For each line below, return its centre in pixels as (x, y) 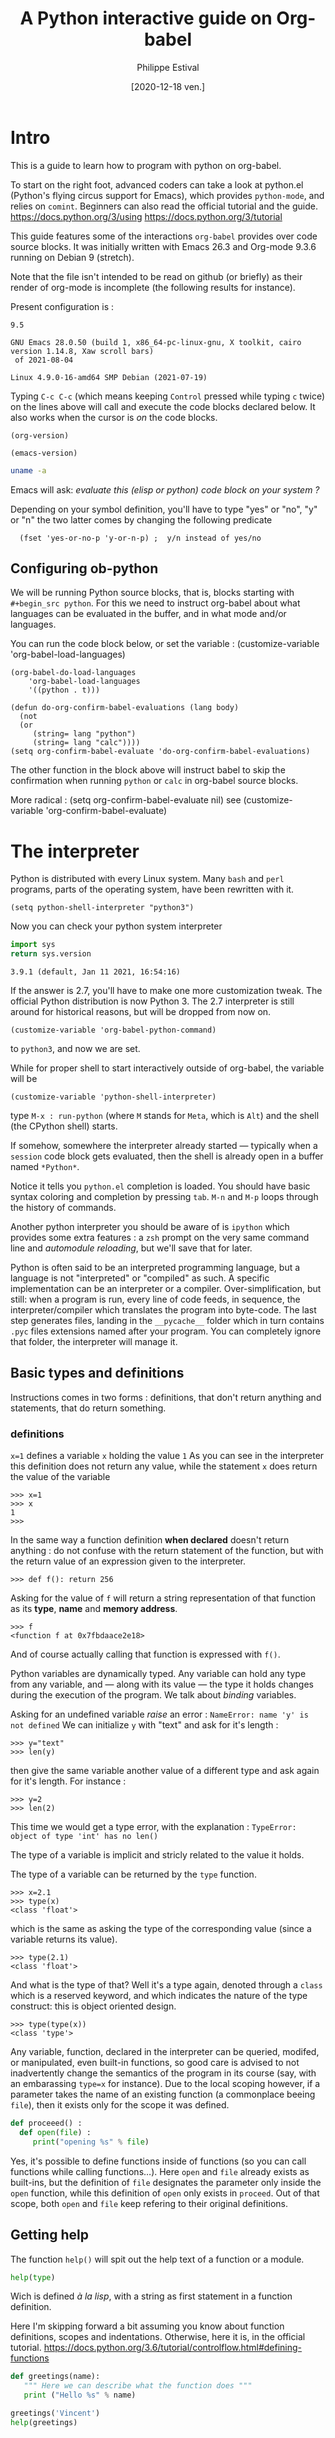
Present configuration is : (62, 306)
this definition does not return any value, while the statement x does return (164, 1466)
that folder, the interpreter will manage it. (94, 1342)
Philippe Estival (168, 67)
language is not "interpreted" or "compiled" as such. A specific (140, 1278)
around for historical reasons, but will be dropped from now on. (141, 1012)
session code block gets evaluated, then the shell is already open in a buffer (167, 1156)
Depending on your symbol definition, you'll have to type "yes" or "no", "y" (164, 509)
